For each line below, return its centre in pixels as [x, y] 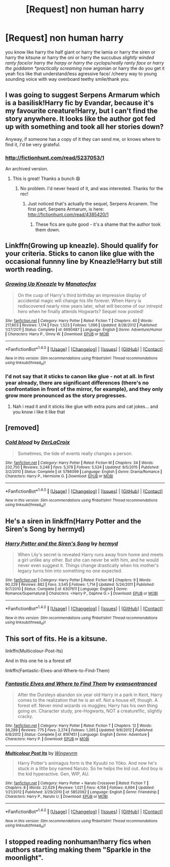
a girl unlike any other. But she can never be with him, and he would [88, 560]
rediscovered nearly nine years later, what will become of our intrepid [90, 306]
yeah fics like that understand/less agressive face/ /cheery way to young [81, 73]
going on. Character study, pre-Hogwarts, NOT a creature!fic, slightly [90, 711]
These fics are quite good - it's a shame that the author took [98, 224]
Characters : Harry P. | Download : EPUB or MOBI [47, 739]
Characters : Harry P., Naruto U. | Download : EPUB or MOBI [56, 797]
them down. [48, 230]
